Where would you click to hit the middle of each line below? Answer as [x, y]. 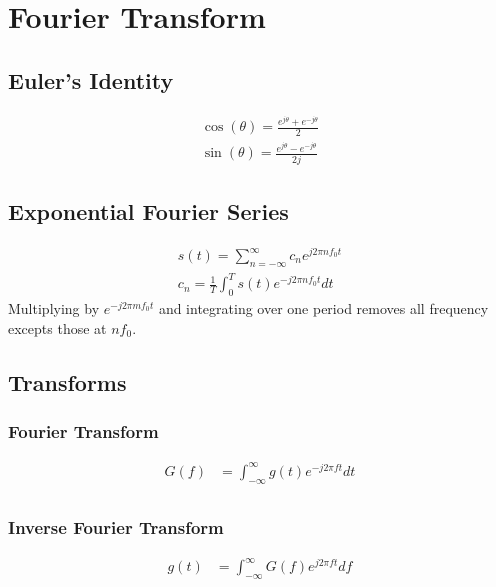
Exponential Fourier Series [148, 211]
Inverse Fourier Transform [116, 526]
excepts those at [57, 327]
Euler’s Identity [91, 79]
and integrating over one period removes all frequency [323, 308]
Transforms [67, 381]
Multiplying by [54, 308]
